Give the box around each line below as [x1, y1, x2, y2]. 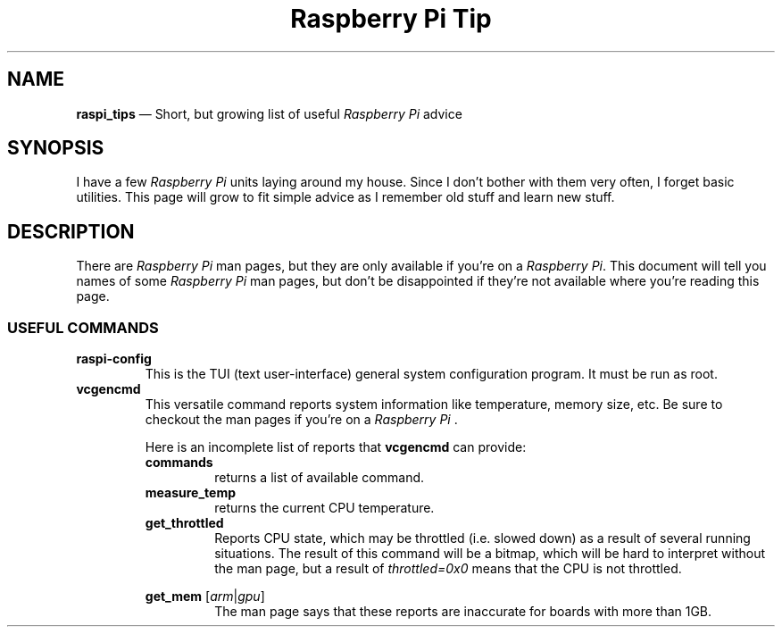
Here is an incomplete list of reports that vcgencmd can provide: [145, 439, 527, 455]
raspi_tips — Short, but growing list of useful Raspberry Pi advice [76, 105, 462, 121]
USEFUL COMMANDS [7, 318, 159, 337]
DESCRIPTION [7, 220, 135, 243]
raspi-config [76, 351, 152, 367]
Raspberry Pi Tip [290, 4, 492, 34]
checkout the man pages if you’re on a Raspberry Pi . [145, 412, 458, 428]
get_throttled [145, 515, 224, 531]
